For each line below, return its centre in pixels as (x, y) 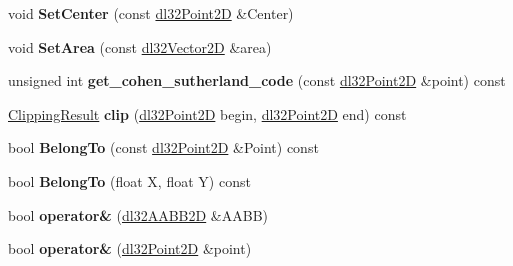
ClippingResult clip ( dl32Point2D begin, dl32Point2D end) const (207, 113)
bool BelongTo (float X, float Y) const (129, 180)
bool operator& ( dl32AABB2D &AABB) (138, 214)
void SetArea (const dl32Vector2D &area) (140, 46)
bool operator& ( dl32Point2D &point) (130, 248)
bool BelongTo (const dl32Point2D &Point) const (163, 147)
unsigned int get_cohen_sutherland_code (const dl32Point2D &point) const (257, 80)
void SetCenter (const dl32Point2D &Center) (151, 13)
